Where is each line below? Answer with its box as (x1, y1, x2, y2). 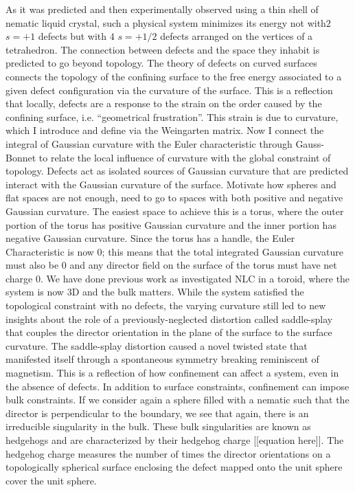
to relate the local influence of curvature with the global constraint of (38, 150, 331, 164)
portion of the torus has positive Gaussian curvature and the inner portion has (5, 217, 336, 232)
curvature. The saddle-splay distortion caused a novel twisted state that (5, 338, 308, 353)
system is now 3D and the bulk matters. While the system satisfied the (5, 284, 304, 299)
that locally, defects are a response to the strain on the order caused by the (5, 96, 322, 111)
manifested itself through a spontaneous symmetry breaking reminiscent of (5, 352, 319, 366)
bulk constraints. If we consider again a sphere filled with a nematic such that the (5, 392, 350, 407)
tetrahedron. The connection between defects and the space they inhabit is (5, 42, 320, 56)
